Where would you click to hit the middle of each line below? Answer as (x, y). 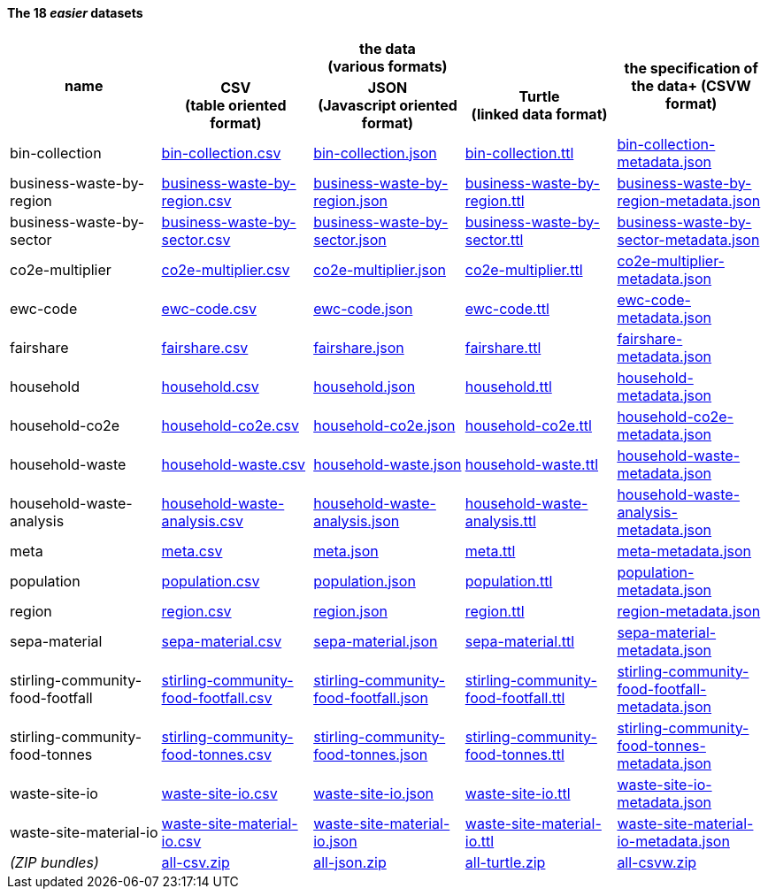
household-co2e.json (384, 425)
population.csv (211, 581)
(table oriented (236, 105)
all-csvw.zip (657, 862)
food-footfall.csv (217, 697)
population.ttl (509, 581)
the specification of (691, 68)
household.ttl (508, 386)
